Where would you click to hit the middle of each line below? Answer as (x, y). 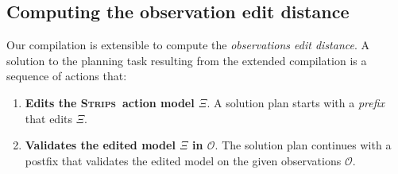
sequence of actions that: (67, 76)
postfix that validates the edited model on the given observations (183, 160)
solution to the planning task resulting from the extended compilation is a (187, 60)
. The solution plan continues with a (303, 145)
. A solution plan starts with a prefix (296, 102)
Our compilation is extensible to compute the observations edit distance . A (188, 45)
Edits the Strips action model (110, 102)
